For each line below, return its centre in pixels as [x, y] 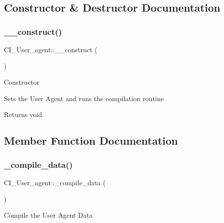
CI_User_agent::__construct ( [51, 49]
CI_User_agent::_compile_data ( [55, 182]
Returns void [23, 114]
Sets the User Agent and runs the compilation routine [84, 98]
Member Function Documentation [91, 141]
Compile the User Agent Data [48, 215]
